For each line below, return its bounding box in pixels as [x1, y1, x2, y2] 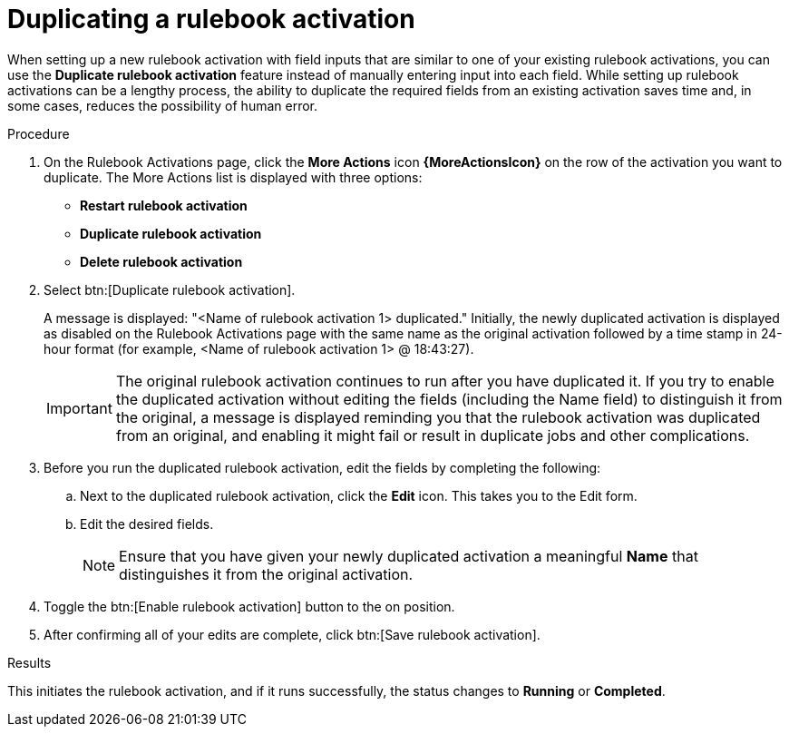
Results [7, 654, 52, 670]
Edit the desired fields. [80, 515, 214, 532]
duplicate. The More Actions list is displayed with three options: [44, 169, 423, 185]
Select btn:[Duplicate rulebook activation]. [44, 281, 296, 298]
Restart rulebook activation [80, 197, 248, 213]
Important [46, 398, 112, 417]
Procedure [7, 125, 70, 142]
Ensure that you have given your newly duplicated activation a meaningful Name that [119, 546, 698, 565]
